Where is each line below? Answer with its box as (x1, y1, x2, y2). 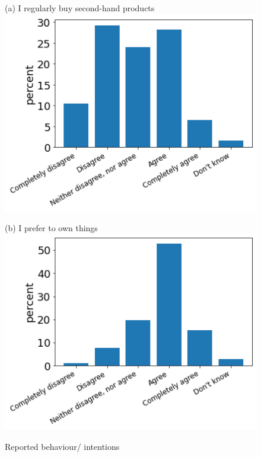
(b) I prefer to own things (5, 221, 98, 234)
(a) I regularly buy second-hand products (5, 2, 155, 14)
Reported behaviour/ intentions (5, 440, 120, 452)
